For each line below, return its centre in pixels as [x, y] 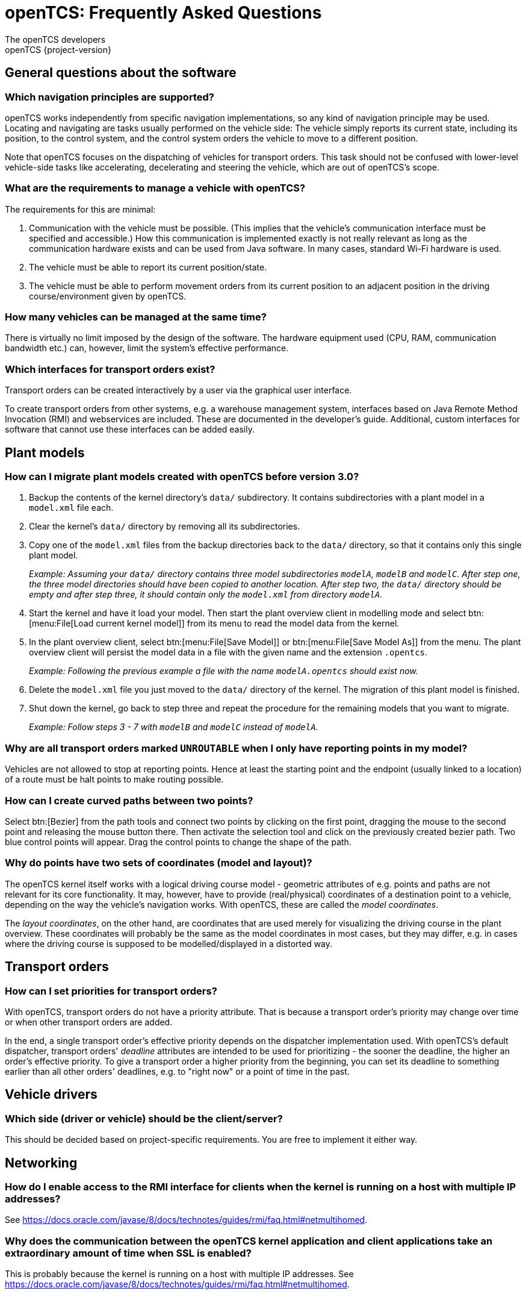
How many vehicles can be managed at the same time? [136, 317]
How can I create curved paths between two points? [129, 800]
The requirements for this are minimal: [80, 209]
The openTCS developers [55, 39]
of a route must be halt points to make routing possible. [114, 780]
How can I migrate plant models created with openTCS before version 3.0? [182, 477]
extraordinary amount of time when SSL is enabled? [128, 1253]
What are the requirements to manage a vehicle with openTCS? [155, 188]
